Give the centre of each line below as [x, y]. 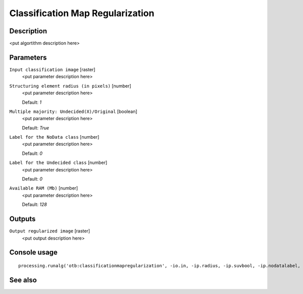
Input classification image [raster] [52, 69]
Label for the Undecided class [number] [58, 163]
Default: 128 [35, 205]
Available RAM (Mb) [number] [44, 188]
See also [23, 280]
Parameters [28, 57]
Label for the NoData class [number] [54, 137]
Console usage [34, 252]
